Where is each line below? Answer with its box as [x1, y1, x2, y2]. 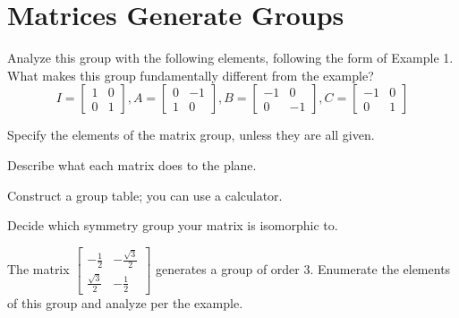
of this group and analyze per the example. [7, 293, 243, 312]
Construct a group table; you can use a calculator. [7, 185, 283, 204]
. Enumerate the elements [310, 259, 451, 278]
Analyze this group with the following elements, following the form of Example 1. [7, 48, 454, 67]
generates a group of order [155, 259, 300, 278]
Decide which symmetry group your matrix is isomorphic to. [7, 216, 338, 235]
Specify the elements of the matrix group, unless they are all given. [7, 125, 375, 144]
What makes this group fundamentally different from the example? [7, 65, 374, 84]
